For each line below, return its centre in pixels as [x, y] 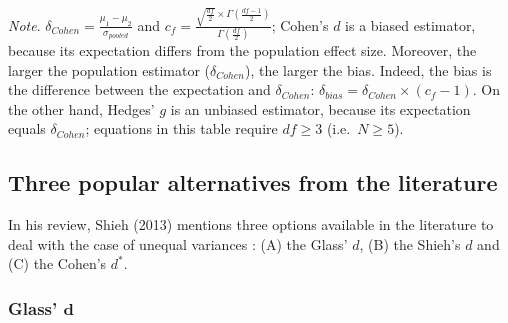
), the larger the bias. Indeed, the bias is [368, 69]
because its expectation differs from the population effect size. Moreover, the [242, 50]
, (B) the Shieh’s [410, 243]
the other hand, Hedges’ [81, 108]
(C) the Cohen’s [57, 263]
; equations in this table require [181, 128]
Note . [24, 24]
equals [27, 128]
